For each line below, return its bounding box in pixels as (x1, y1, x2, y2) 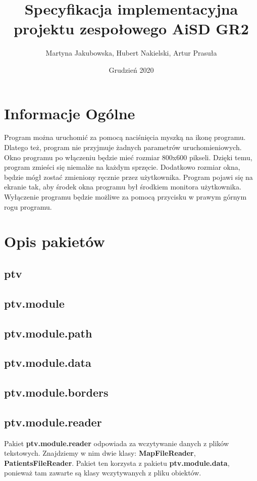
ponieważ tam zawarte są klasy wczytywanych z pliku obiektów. (4, 467, 201, 478)
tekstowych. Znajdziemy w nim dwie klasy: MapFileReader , (4, 448, 196, 458)
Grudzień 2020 (109, 64, 154, 75)
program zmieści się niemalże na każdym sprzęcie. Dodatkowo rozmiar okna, (4, 162, 240, 172)
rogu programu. (4, 201, 52, 212)
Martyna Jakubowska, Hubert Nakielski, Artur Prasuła (45, 47, 217, 58)
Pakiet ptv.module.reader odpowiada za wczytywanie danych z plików (4, 438, 229, 448)
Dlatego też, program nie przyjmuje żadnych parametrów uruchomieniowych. (4, 142, 242, 153)
